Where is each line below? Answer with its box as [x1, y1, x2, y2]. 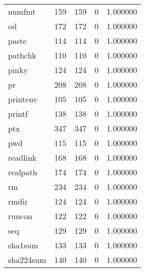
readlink [8, 152, 37, 163]
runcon [8, 210, 33, 222]
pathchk [8, 49, 37, 61]
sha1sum [8, 239, 38, 251]
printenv [8, 93, 38, 105]
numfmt [8, 6, 36, 17]
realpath [8, 166, 37, 178]
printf [8, 108, 28, 119]
